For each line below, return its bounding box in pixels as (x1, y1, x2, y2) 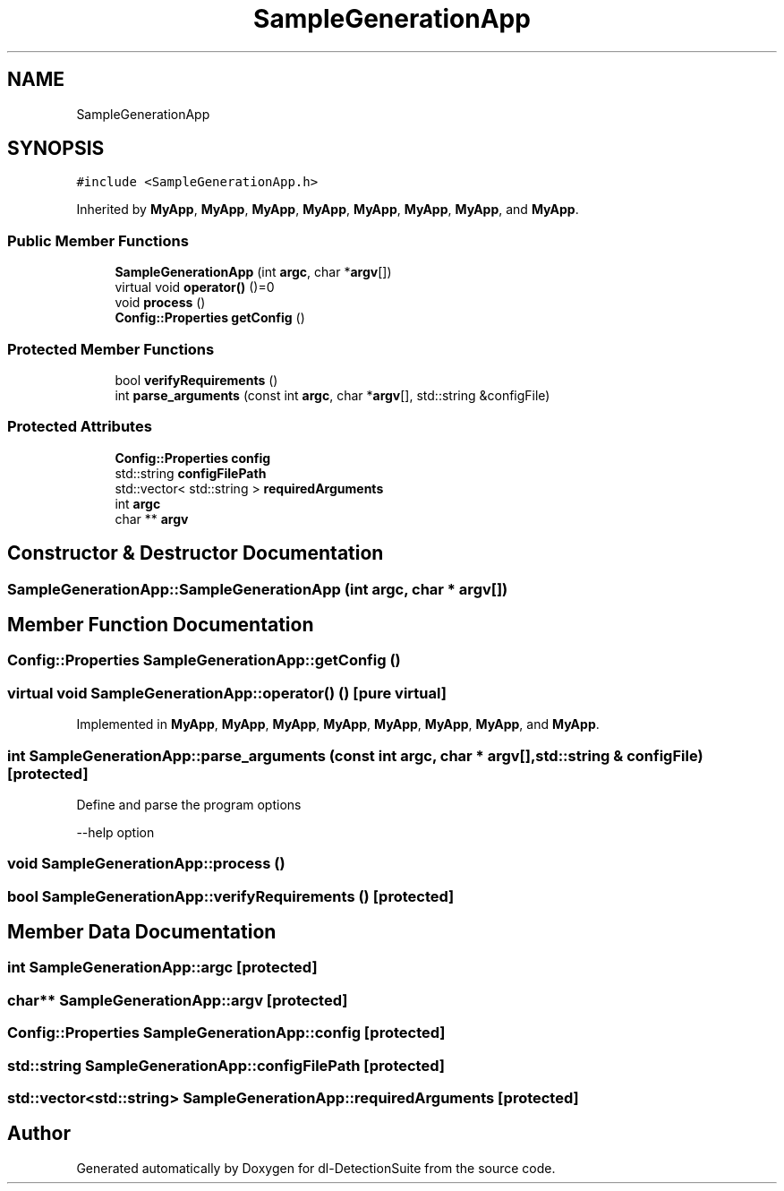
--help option (76, 824, 155, 840)
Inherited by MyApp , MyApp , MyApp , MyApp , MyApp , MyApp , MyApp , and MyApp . (76, 201, 579, 218)
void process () (115, 295, 206, 311)
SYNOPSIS (7, 137, 105, 160)
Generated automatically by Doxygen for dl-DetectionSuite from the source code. (76, 1160, 556, 1176)
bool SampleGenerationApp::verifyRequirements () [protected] (7, 887, 455, 905)
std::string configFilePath (115, 465, 267, 481)
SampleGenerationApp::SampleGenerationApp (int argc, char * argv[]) (7, 579, 508, 598)
